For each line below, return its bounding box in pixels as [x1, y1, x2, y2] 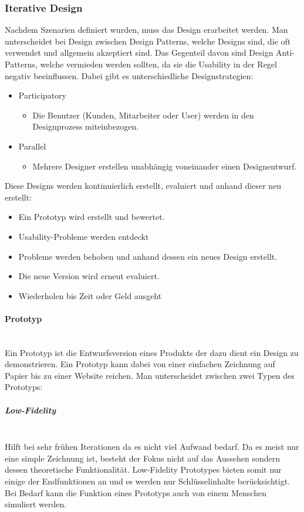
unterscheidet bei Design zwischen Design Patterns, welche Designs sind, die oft [5, 35, 291, 47]
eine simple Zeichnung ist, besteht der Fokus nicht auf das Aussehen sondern [5, 452, 281, 464]
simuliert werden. [5, 498, 67, 510]
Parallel [18, 140, 46, 152]
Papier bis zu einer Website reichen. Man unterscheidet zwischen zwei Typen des [5, 369, 295, 381]
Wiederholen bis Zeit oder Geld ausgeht [18, 289, 162, 301]
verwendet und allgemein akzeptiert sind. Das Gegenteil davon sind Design [5, 46, 273, 59]
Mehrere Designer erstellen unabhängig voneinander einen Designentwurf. [32, 160, 297, 172]
